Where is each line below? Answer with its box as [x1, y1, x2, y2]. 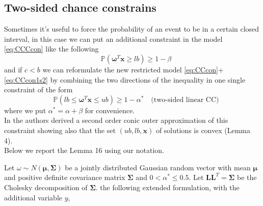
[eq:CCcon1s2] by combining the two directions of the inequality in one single [4, 74, 246, 85]
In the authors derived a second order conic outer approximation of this [4, 115, 228, 125]
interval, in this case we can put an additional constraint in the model [4, 33, 223, 44]
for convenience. [85, 105, 135, 115]
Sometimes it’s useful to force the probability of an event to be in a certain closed [4, 23, 259, 34]
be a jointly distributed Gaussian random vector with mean [65, 162, 251, 172]
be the [236, 172, 257, 183]
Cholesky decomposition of [4, 182, 88, 192]
